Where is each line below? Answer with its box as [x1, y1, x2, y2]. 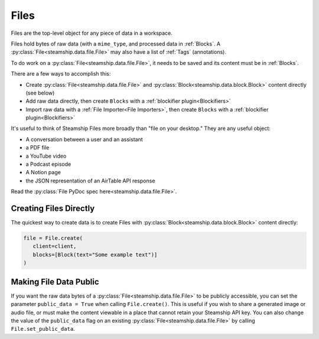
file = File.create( [23, 235, 83, 242]
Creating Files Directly [11, 204, 95, 213]
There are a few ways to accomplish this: [11, 70, 111, 77]
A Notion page [25, 169, 61, 176]
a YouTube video [25, 152, 67, 159]
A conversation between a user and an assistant [25, 136, 143, 143]
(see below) [25, 89, 55, 96]
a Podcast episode [25, 161, 71, 168]
